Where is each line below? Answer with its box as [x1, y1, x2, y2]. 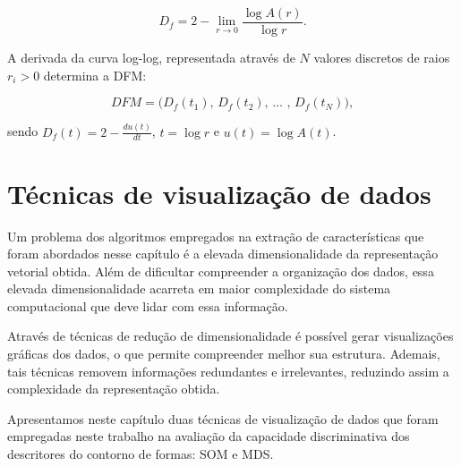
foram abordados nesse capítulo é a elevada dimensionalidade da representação [7, 244, 439, 263]
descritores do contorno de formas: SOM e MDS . [7, 445, 274, 463]
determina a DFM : [43, 65, 147, 84]
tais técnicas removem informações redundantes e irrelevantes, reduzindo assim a [7, 361, 449, 380]
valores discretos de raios [313, 48, 450, 67]
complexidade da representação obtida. [7, 379, 220, 398]
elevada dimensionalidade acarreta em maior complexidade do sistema [7, 279, 391, 298]
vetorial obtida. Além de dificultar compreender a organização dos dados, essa [7, 261, 434, 280]
